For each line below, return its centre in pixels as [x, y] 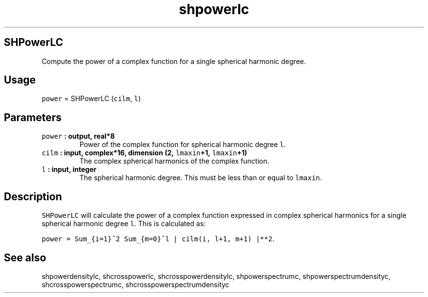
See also [25, 257]
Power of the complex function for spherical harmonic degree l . [183, 145]
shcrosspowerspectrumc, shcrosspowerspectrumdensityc [136, 284]
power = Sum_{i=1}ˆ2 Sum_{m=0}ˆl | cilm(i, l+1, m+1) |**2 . [158, 239]
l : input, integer [69, 170]
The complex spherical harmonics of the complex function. [174, 161]
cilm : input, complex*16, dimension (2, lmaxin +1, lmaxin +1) [144, 153]
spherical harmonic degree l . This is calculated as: [124, 224]
